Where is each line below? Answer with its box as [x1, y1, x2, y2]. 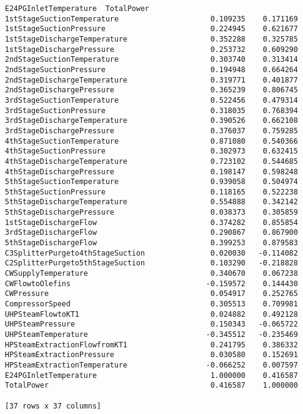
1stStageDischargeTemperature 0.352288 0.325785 [5, 34, 298, 43]
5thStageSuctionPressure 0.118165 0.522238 [5, 187, 298, 196]
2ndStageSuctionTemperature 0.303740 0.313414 [5, 55, 298, 64]
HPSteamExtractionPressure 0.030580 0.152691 [5, 350, 298, 360]
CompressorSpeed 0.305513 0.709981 [5, 300, 298, 309]
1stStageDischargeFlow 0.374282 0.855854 [5, 218, 298, 227]
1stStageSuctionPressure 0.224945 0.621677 [5, 24, 298, 34]
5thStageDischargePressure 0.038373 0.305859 [5, 208, 298, 217]
